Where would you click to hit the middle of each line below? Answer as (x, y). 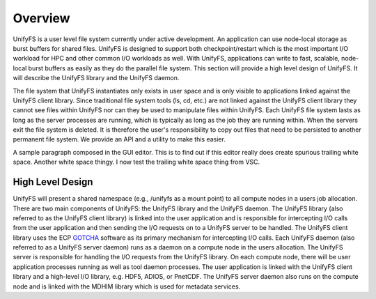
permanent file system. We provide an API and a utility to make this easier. (119, 139)
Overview (41, 18)
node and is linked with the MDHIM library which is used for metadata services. (127, 286)
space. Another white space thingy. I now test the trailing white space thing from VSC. (136, 162)
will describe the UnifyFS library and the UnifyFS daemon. (96, 78)
